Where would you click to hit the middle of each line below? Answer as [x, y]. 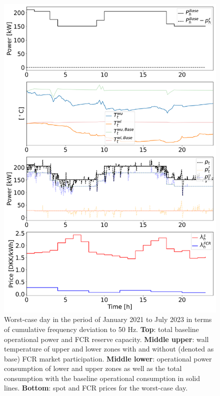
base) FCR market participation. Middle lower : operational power [108, 358]
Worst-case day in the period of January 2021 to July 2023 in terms [108, 319]
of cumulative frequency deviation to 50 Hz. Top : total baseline [101, 329]
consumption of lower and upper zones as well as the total [93, 368]
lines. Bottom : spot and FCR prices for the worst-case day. [96, 388]
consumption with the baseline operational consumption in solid [102, 378]
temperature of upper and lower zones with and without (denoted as [109, 349]
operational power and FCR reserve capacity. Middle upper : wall [106, 339]
